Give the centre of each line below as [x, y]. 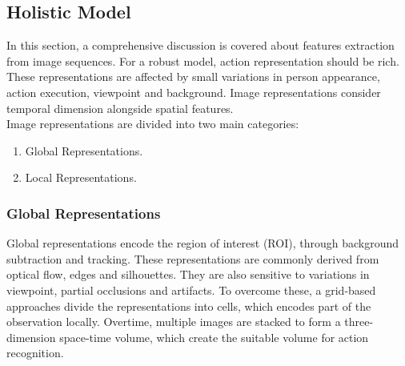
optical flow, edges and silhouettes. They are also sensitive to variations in [188, 274]
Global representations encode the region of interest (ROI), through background [203, 243]
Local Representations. [81, 177]
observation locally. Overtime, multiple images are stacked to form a [174, 322]
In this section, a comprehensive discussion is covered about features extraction [200, 45]
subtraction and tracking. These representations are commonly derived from [193, 258]
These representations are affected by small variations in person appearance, [193, 76]
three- [359, 322]
